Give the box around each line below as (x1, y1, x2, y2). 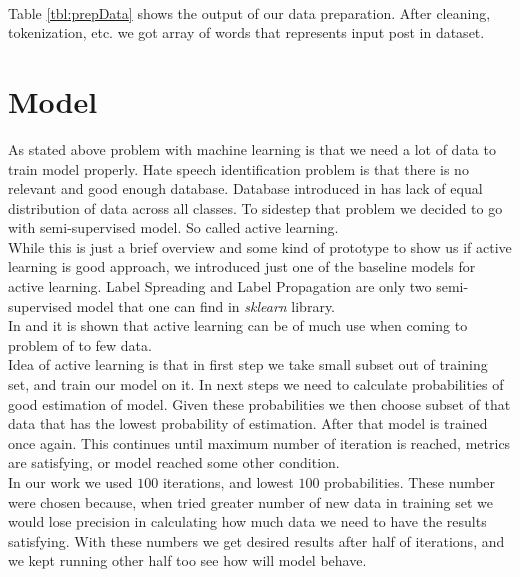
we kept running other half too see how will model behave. (8, 550, 367, 571)
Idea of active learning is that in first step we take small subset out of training (8, 354, 488, 375)
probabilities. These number (324, 472, 496, 492)
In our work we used (8, 472, 133, 492)
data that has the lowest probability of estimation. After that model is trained (8, 413, 488, 434)
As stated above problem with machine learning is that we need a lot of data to (8, 138, 496, 159)
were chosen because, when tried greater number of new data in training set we (8, 491, 493, 512)
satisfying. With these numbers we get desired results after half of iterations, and (8, 530, 505, 551)
